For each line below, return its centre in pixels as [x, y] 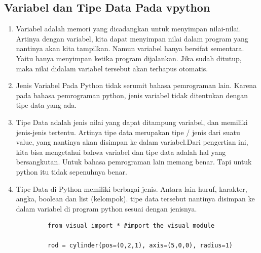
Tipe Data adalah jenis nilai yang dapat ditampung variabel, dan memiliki [132, 122]
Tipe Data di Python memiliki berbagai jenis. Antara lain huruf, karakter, [132, 188]
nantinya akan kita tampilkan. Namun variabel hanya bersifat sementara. [130, 48]
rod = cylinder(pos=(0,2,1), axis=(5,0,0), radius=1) [140, 246]
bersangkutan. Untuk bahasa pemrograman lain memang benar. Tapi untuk [134, 162]
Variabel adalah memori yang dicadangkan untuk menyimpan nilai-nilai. [128, 29]
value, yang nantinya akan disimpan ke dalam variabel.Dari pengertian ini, [132, 142]
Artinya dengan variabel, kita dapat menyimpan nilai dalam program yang [132, 38]
